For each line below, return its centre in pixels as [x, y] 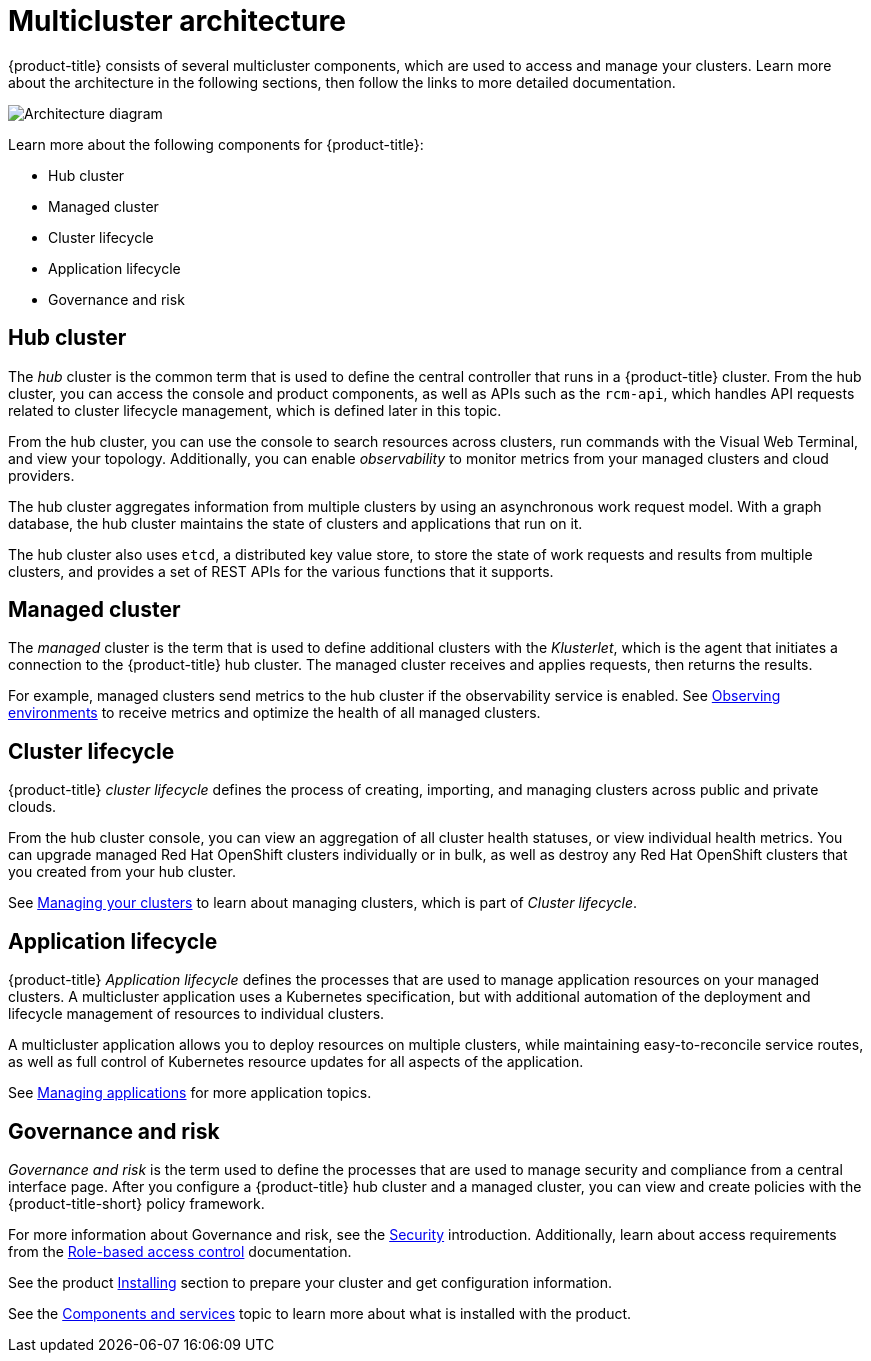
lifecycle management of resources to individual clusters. [196, 1014]
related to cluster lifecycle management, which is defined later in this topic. [255, 410]
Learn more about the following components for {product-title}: [216, 144]
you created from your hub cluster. [122, 872]
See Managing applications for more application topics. [190, 1093]
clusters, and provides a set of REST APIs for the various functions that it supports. [281, 571]
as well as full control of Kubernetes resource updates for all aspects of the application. [296, 1062]
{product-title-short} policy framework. [136, 1203]
